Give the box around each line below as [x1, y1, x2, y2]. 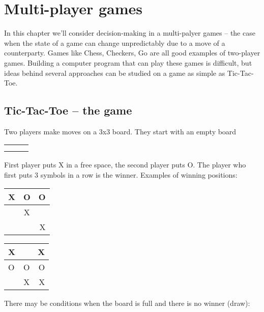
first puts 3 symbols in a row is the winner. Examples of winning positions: [4, 169, 238, 180]
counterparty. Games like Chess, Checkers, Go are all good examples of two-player [4, 47, 260, 58]
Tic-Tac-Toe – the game [4, 102, 132, 118]
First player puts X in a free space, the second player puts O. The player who [4, 159, 246, 170]
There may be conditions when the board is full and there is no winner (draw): [4, 297, 250, 308]
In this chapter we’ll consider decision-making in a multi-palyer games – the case [4, 27, 255, 38]
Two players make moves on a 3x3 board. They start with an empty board [4, 126, 237, 136]
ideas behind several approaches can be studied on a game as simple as [4, 67, 225, 78]
